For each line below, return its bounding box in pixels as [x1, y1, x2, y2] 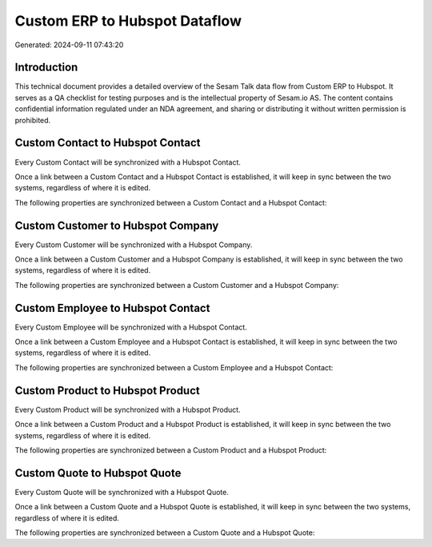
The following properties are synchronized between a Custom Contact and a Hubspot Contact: [14, 198, 327, 207]
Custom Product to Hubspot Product [14, 384, 200, 397]
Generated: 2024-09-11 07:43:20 [14, 40, 124, 50]
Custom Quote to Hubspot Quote [14, 466, 182, 480]
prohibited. [14, 115, 51, 125]
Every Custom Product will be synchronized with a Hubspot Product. [14, 405, 241, 414]
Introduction [14, 61, 78, 74]
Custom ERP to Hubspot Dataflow [14, 12, 242, 30]
